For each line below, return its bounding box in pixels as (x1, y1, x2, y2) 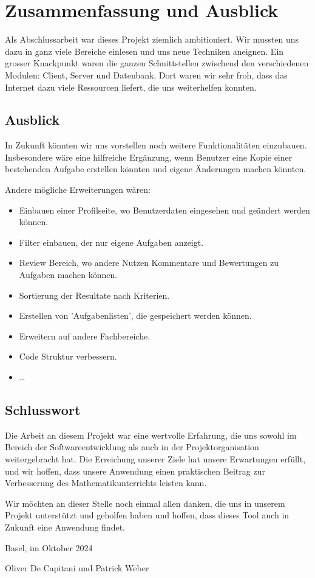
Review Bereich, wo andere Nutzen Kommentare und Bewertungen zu (19, 256, 279, 269)
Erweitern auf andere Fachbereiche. (19, 329, 151, 342)
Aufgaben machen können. (19, 268, 118, 281)
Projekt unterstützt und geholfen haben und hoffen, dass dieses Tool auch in (5, 509, 290, 521)
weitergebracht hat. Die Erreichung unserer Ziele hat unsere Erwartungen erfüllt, (5, 453, 306, 465)
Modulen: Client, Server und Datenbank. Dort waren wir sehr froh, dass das (5, 68, 288, 81)
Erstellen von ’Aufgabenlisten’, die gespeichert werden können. (19, 309, 252, 322)
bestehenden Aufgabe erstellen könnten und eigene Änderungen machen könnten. (5, 162, 307, 175)
